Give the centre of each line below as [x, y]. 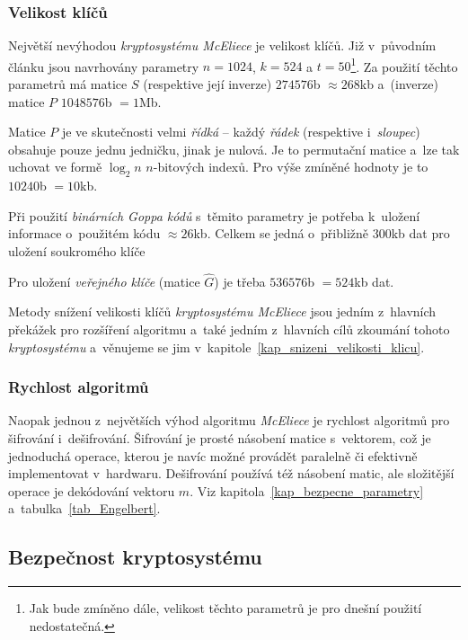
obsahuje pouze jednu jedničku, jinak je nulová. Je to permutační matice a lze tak [234, 149]
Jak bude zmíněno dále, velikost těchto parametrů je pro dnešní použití [225, 608]
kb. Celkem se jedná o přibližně [281, 233]
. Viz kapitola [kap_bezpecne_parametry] [307, 490]
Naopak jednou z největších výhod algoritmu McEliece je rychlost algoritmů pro [229, 420]
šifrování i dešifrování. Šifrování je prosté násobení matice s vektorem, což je [220, 438]
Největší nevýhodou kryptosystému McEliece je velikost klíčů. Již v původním [222, 45]
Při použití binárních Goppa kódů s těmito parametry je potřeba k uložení [214, 215]
